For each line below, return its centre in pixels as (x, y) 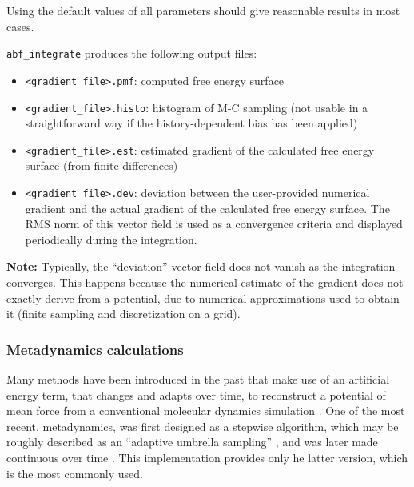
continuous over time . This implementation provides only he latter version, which (207, 457)
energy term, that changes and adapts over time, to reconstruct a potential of (196, 394)
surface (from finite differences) (102, 165)
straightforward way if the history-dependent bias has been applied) (191, 123)
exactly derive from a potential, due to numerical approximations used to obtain (203, 298)
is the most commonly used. (75, 473)
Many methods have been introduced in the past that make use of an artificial (198, 379)
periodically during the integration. (111, 239)
